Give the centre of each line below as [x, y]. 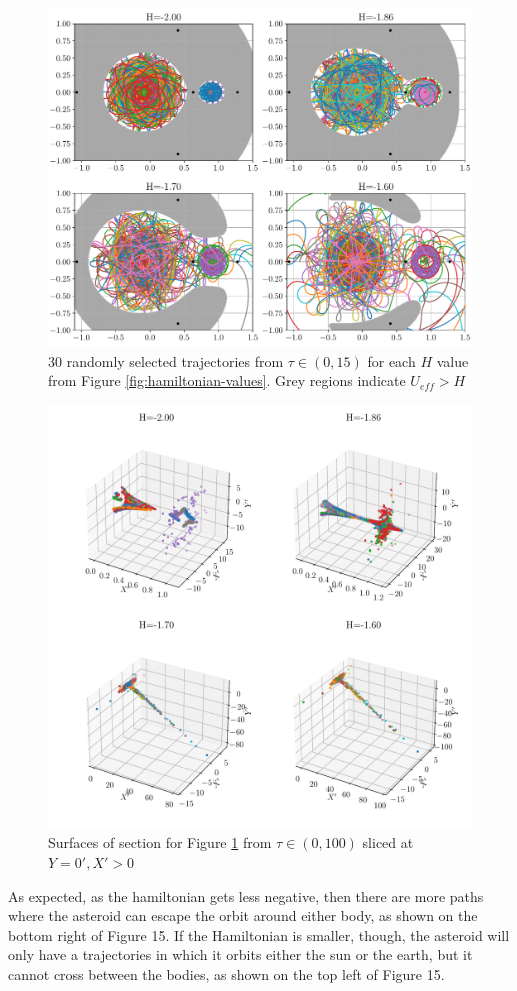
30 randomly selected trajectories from [166, 360]
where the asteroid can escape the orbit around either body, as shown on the [243, 915]
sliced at [388, 842]
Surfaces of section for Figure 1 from [160, 842]
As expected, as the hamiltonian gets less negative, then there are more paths [246, 895]
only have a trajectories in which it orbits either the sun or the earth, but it [240, 954]
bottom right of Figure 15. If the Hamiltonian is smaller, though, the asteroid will [259, 934]
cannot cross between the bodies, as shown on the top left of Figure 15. [226, 974]
